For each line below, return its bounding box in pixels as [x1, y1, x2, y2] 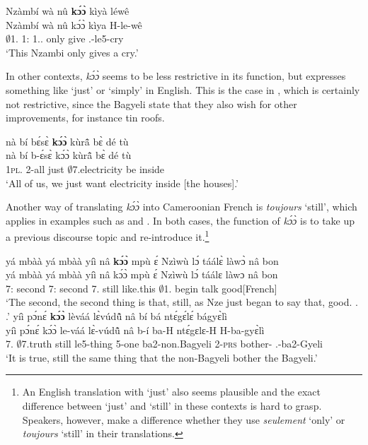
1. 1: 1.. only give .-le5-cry [11, 31, 124, 46]
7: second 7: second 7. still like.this [6, 280, 156, 295]
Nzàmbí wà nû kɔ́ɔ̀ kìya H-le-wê [6, 17, 142, 32]
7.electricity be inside [72, 161, 165, 176]
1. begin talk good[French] [163, 280, 277, 295]
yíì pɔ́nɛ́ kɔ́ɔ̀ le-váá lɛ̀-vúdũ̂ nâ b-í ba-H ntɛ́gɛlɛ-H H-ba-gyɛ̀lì [6, 322, 265, 337]
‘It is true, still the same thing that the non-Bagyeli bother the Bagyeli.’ [6, 350, 318, 364]
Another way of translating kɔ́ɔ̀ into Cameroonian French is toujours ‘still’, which [6, 199, 357, 214]
